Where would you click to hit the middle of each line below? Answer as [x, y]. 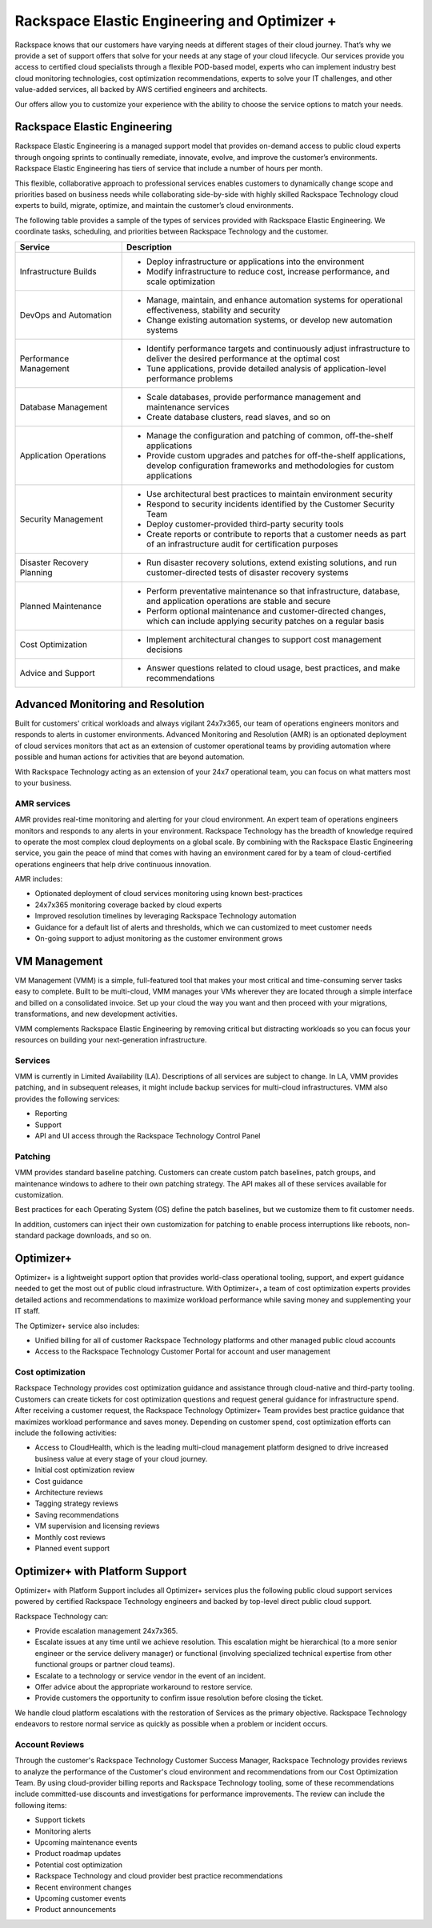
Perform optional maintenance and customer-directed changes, [266, 610]
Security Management [62, 518]
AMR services [43, 803]
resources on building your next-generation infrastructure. [111, 1039]
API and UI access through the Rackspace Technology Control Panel [148, 1136]
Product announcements [75, 1910]
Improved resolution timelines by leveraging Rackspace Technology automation [166, 916]
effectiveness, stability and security [214, 310]
